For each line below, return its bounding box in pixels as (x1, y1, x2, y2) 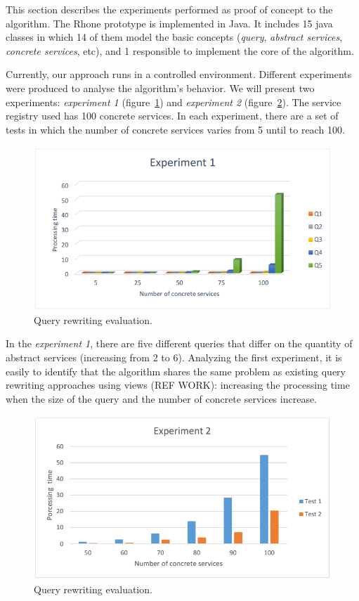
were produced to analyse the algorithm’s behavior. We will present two (6, 80, 315, 95)
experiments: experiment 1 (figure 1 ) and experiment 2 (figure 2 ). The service (6, 94, 341, 109)
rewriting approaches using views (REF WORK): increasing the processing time (6, 377, 350, 392)
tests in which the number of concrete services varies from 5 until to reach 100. (6, 122, 345, 136)
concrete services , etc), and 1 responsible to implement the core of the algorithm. (6, 43, 354, 58)
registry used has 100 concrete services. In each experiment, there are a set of (6, 108, 339, 123)
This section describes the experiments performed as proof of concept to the (6, 2, 333, 16)
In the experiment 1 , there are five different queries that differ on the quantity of (6, 336, 353, 351)
